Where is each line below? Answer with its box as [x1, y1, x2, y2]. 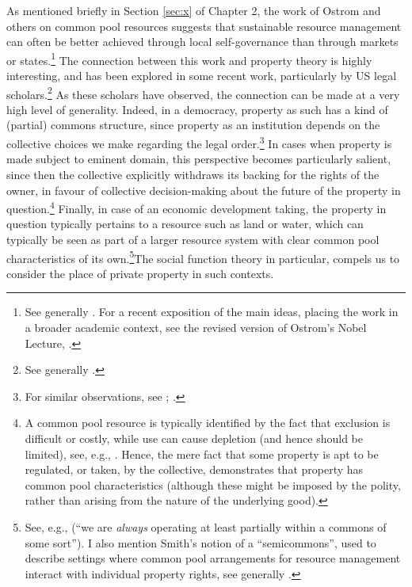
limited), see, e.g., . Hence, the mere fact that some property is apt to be [25, 445, 379, 462]
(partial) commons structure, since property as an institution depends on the [6, 116, 380, 133]
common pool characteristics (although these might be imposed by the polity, [25, 476, 401, 493]
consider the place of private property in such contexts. [6, 265, 274, 281]
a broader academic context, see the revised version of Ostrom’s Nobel [25, 318, 367, 335]
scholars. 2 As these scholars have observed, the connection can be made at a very [6, 83, 400, 102]
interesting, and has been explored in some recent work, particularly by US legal [6, 67, 397, 84]
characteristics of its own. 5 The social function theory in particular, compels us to [6, 247, 400, 266]
